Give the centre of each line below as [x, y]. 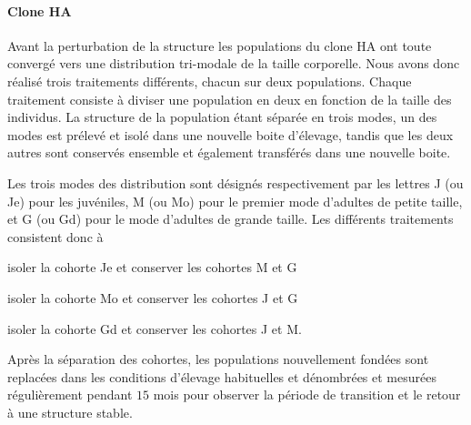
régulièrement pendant [70, 395]
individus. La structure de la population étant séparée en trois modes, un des [222, 117]
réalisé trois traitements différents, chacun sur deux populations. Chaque [210, 81]
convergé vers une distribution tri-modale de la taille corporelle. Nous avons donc [234, 63]
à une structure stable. [70, 412]
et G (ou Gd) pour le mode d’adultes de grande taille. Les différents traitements [230, 219]
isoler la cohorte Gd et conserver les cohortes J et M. [155, 328]
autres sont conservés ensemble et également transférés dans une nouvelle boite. [229, 152]
